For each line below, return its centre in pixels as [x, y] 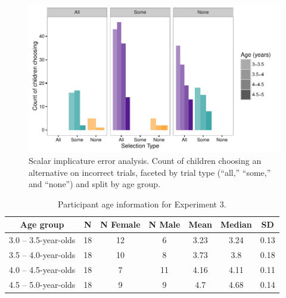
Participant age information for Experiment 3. [142, 204]
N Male [164, 224]
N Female [120, 224]
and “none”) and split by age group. [95, 184]
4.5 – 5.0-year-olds [42, 284]
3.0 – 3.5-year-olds [42, 240]
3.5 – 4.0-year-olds [42, 254]
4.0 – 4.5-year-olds [42, 269]
